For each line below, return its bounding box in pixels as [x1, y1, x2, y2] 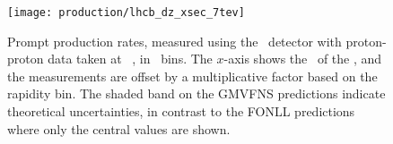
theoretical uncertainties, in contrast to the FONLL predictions [7, 102, 355, 121]
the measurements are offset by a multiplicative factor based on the [7, 66, 378, 85]
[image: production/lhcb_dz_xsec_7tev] [7, 6, 245, 19]
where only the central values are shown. [7, 119, 231, 138]
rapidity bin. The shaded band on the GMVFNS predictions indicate [7, 84, 386, 103]
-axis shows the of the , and [223, 49, 382, 68]
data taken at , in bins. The [48, 49, 213, 68]
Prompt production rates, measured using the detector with [7, 31, 342, 50]
